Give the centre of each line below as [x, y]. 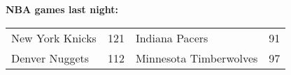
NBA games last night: [62, 9]
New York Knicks [54, 37]
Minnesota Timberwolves [197, 58]
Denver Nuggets [50, 58]
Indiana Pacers [172, 37]
